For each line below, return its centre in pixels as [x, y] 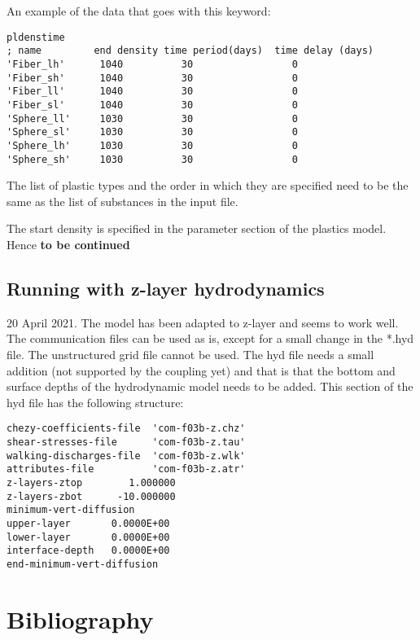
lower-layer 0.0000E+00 [88, 537]
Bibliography [80, 618]
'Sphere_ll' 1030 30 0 [152, 118]
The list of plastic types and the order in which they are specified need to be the [208, 185]
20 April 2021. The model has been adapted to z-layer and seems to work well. [203, 322]
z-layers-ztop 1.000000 [91, 482]
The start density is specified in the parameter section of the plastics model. [197, 228]
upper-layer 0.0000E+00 [88, 523]
